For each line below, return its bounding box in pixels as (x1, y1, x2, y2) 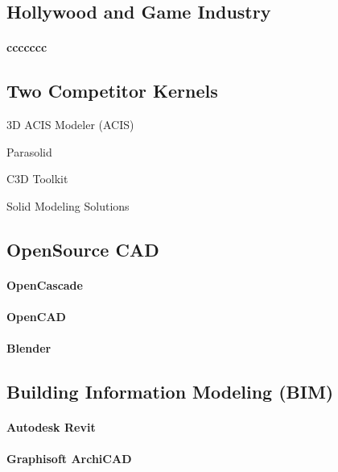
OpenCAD (6, 308, 66, 325)
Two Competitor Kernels (6, 78, 218, 103)
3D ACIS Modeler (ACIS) (6, 116, 134, 133)
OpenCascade (6, 276, 83, 293)
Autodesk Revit (6, 419, 96, 436)
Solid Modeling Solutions (6, 197, 130, 214)
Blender (6, 340, 52, 357)
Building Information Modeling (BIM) (6, 379, 334, 404)
